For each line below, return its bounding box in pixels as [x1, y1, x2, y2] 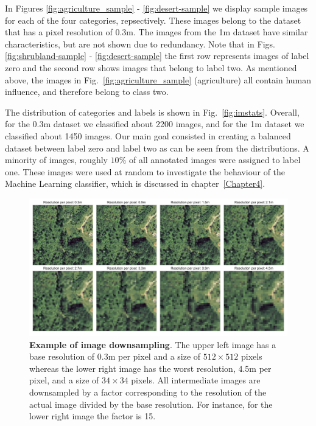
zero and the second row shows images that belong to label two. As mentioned [5, 61, 297, 74]
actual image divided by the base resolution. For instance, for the [29, 397, 273, 410]
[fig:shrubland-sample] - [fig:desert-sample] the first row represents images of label [5, 49, 309, 62]
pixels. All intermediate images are [131, 374, 261, 386]
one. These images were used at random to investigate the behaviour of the [5, 165, 286, 178]
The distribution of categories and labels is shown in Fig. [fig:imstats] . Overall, [5, 105, 300, 118]
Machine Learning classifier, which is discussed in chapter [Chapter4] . [5, 177, 265, 190]
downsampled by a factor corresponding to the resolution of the [29, 385, 267, 398]
